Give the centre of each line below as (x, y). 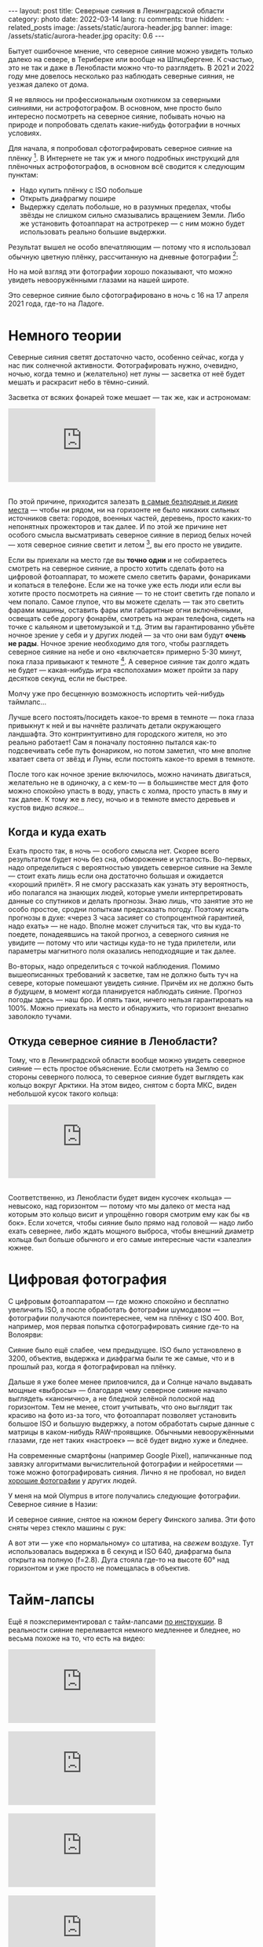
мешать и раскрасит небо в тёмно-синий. (79, 382)
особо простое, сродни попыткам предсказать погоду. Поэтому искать (129, 909)
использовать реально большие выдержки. (93, 231)
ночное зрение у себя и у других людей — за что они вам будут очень (127, 635)
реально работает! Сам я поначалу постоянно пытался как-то (113, 742)
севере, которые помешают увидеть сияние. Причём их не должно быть (131, 983)
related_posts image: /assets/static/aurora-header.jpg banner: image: (121, 28)
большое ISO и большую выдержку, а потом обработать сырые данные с (131, 1424)
